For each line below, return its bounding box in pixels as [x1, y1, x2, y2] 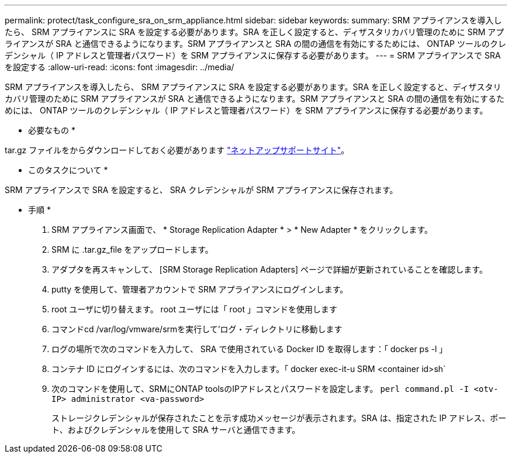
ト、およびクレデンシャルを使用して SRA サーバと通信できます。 [51, 425, 300, 435]
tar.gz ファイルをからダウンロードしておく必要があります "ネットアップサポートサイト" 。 [5, 145, 350, 155]
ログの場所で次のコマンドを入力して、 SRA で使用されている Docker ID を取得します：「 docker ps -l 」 [51, 344, 448, 354]
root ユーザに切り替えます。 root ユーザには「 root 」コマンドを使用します [51, 304, 337, 314]
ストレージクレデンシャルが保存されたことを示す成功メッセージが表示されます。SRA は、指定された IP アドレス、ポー [51, 413, 507, 423]
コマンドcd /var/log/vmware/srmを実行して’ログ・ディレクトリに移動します [51, 324, 343, 334]
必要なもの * [28, 125, 75, 135]
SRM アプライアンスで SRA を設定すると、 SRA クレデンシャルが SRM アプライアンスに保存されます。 [5, 185, 398, 195]
